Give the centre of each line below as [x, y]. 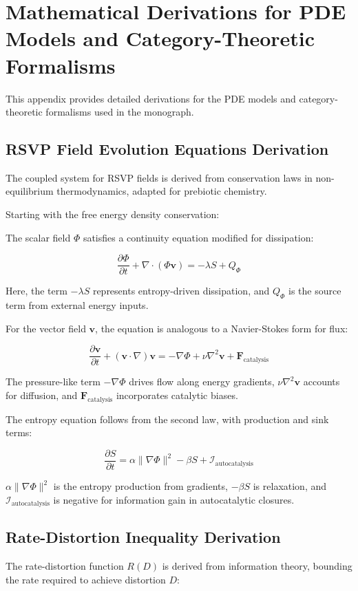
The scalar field [38, 237]
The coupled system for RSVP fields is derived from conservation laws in [159, 177]
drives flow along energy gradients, [202, 382]
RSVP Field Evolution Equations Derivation [167, 149]
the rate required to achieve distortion [86, 579]
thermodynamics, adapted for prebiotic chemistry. [162, 191]
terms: [19, 432]
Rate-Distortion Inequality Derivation [143, 537]
